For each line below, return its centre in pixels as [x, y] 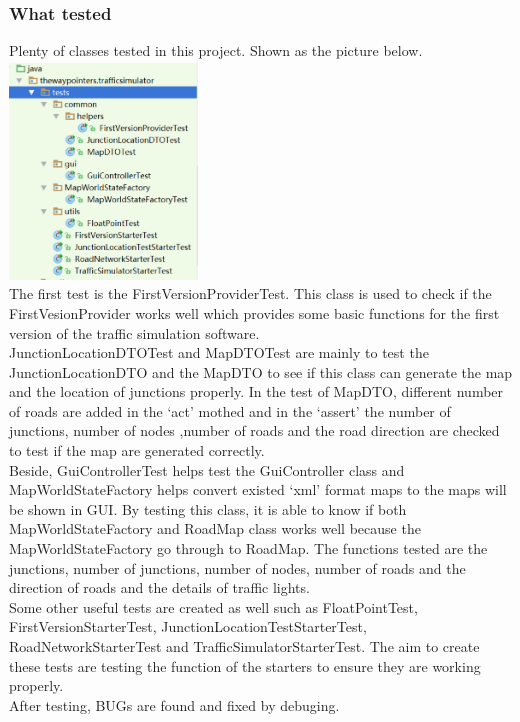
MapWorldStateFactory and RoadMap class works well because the [215, 528]
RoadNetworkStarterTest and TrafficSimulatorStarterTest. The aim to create [244, 646]
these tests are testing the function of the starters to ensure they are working [245, 665]
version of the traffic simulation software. [134, 332]
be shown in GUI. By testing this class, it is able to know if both [208, 508]
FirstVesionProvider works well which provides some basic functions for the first [254, 312]
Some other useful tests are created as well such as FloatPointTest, [213, 606]
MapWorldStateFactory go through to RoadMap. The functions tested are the [248, 548]
